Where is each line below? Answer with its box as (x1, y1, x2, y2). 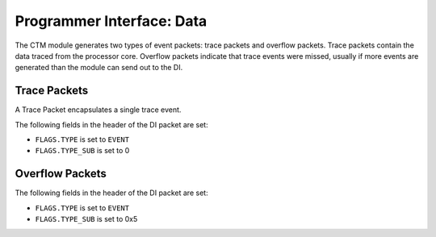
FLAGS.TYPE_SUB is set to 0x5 (35, 214, 138, 224)
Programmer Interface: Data (15, 12, 208, 30)
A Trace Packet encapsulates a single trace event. (15, 105, 182, 114)
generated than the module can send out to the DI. (15, 63, 183, 73)
